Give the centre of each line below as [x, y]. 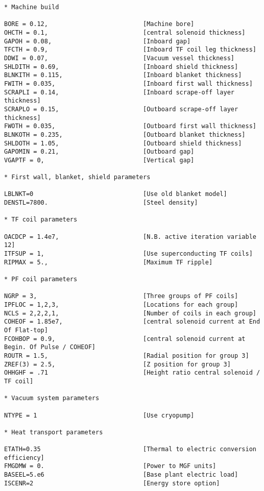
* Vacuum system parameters [52, 398]
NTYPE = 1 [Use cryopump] [99, 415]
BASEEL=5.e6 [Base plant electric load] [121, 475]
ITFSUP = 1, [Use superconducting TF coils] [128, 254]
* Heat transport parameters [54, 432]
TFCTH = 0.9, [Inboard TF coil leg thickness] [130, 50]
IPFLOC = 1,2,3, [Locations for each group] [121, 304]
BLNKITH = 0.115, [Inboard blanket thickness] [123, 75]
